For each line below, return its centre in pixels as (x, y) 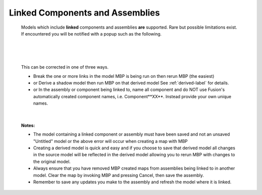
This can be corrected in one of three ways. (65, 67)
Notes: (28, 125)
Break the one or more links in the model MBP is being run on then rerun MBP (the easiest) (124, 76)
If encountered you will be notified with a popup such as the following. (91, 34)
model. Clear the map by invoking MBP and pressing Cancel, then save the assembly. (119, 175)
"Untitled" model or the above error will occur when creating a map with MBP (110, 141)
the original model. (52, 161)
